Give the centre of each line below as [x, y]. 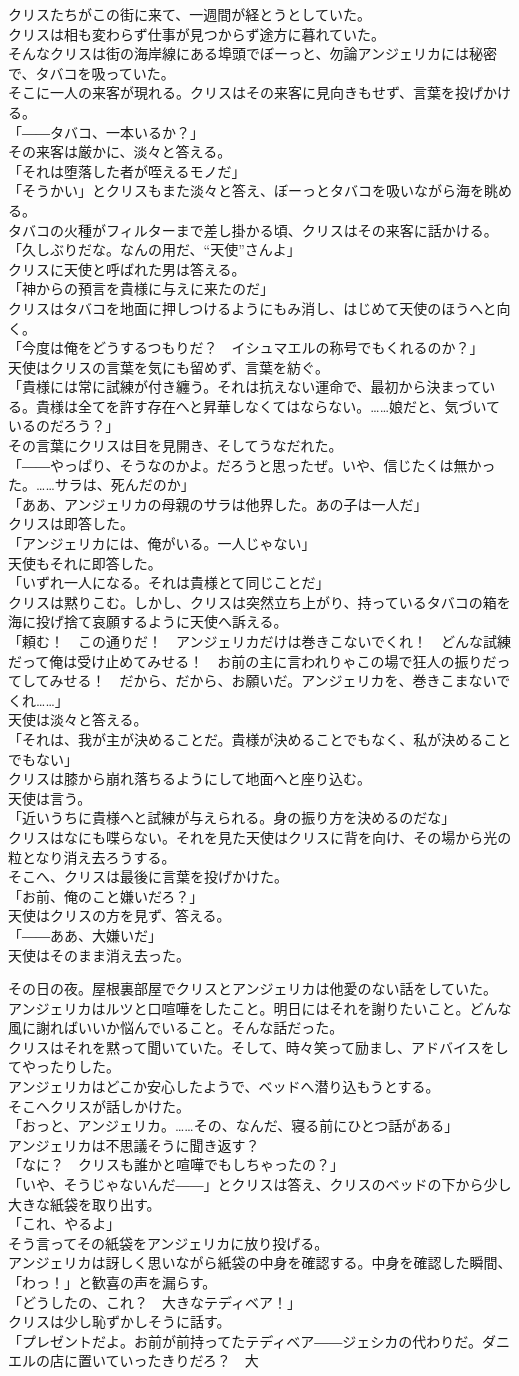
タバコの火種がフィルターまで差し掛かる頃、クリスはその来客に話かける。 [253, 229]
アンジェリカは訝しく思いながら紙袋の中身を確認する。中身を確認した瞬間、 [260, 1262]
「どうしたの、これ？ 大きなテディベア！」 [155, 1301]
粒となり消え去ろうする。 [92, 856]
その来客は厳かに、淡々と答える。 [120, 151]
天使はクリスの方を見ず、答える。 [119, 915]
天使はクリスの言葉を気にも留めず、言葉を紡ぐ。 [169, 366]
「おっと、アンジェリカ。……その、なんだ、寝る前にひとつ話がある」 [233, 1125]
